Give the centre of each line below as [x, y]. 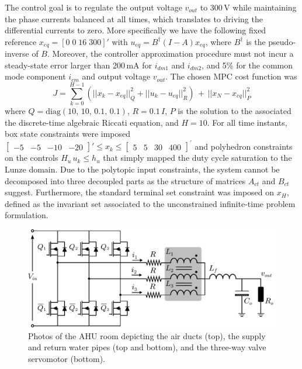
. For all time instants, [247, 122]
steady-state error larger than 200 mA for [79, 65]
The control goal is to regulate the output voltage [93, 7]
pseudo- [282, 41]
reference [21, 41]
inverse [17, 54]
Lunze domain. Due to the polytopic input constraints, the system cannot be [142, 169]
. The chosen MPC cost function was [231, 76]
